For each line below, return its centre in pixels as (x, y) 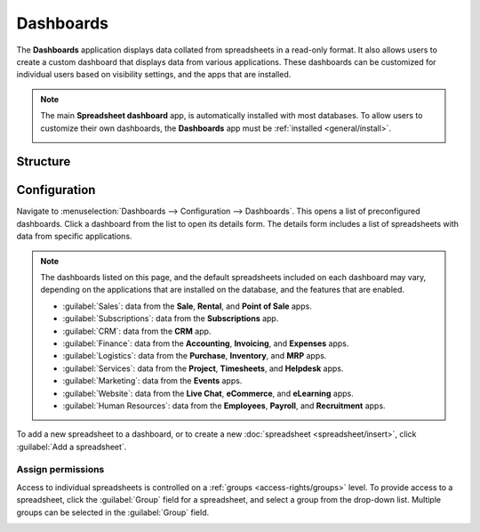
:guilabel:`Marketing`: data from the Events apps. (152, 381)
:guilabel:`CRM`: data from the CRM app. (137, 331)
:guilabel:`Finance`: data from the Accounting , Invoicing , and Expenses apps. (206, 343)
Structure (44, 161)
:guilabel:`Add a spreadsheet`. (72, 447)
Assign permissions (60, 470)
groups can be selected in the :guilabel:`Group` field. (112, 512)
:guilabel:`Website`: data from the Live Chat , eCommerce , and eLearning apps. (208, 393)
